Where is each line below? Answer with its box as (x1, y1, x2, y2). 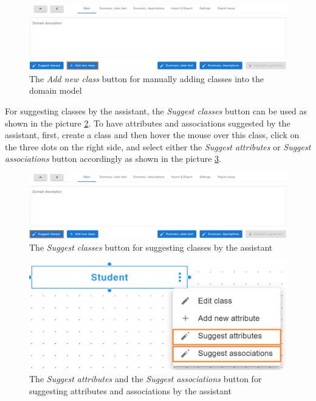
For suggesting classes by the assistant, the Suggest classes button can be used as (5, 105, 307, 117)
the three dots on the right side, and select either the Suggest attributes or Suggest (5, 140, 311, 153)
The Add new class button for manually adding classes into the (29, 72, 264, 85)
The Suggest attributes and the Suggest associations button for (29, 372, 262, 385)
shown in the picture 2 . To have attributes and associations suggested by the (5, 116, 290, 129)
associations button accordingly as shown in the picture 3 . (5, 152, 222, 165)
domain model (29, 84, 82, 97)
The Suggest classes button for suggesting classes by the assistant (29, 240, 273, 253)
